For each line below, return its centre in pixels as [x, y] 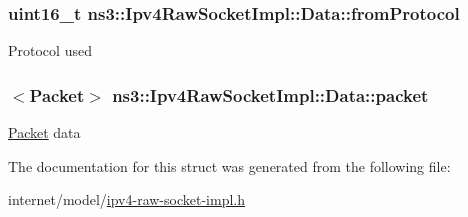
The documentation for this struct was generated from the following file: [229, 165]
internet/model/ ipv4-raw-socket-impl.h [126, 199]
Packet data [44, 132]
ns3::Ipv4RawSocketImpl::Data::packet [270, 94]
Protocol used [50, 50]
